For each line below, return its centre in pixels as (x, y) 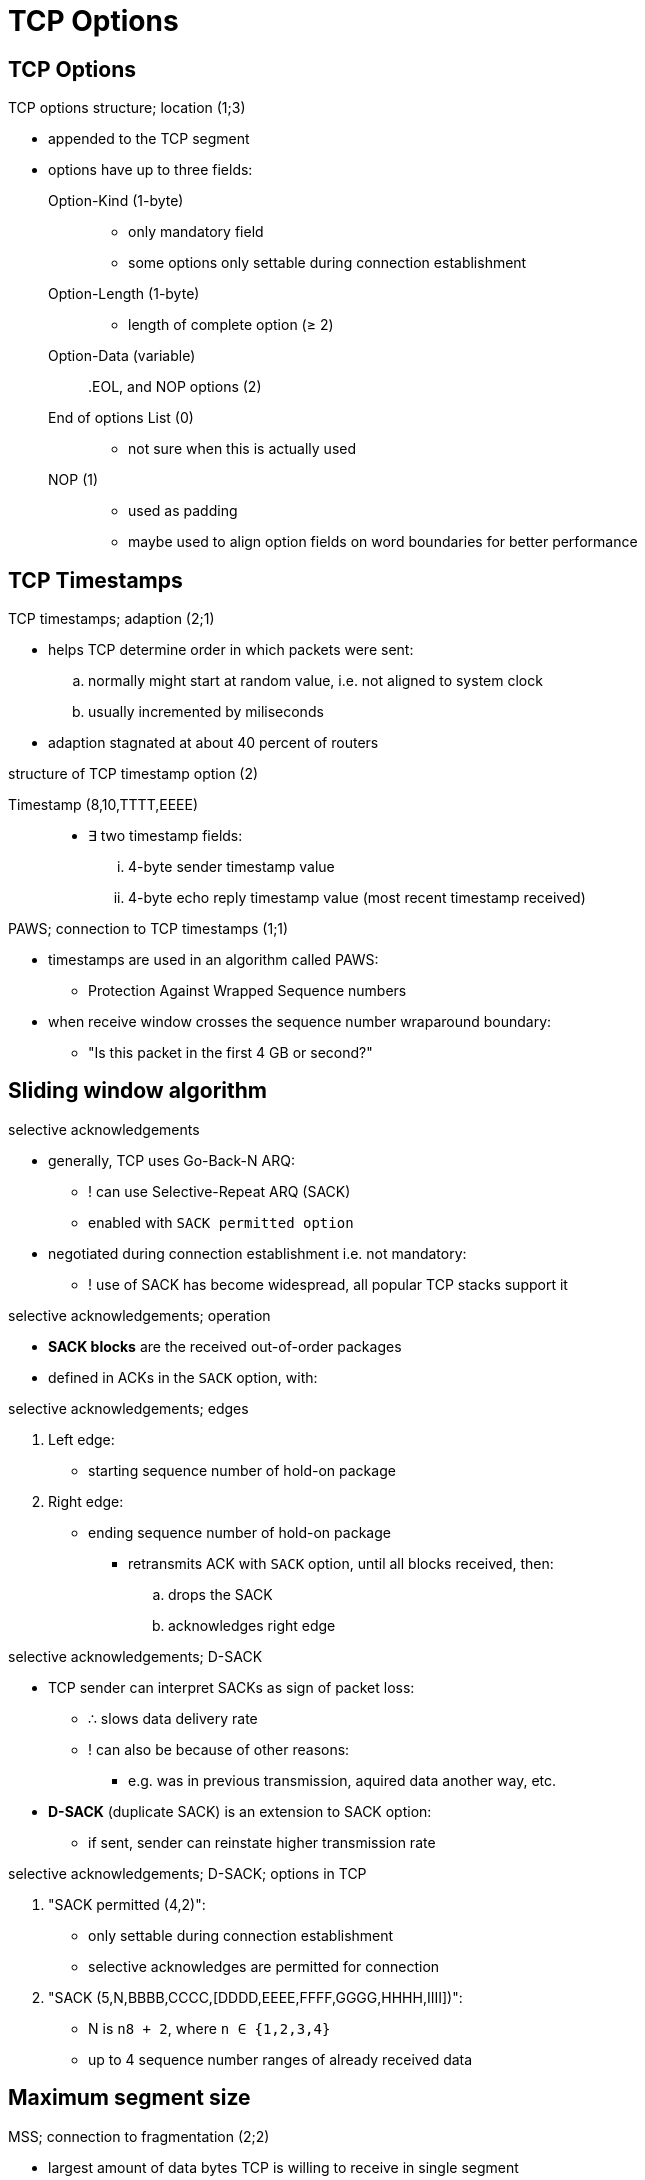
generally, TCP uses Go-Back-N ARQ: (171, 1160)
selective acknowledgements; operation (139, 1315)
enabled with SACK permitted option (221, 1222)
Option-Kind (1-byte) (116, 201)
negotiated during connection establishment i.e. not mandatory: (257, 1253)
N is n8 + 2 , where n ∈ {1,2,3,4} (209, 2028)
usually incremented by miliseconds (206, 712)
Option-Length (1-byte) (124, 294)
